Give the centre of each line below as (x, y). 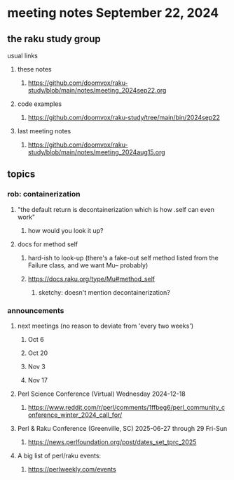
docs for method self (48, 244)
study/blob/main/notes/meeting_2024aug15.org (97, 152)
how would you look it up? (66, 230)
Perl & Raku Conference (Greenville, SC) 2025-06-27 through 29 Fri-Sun (122, 428)
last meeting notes (44, 131)
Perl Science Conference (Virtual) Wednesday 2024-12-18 (101, 394)
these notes (34, 69)
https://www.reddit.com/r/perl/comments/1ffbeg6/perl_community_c (126, 407)
